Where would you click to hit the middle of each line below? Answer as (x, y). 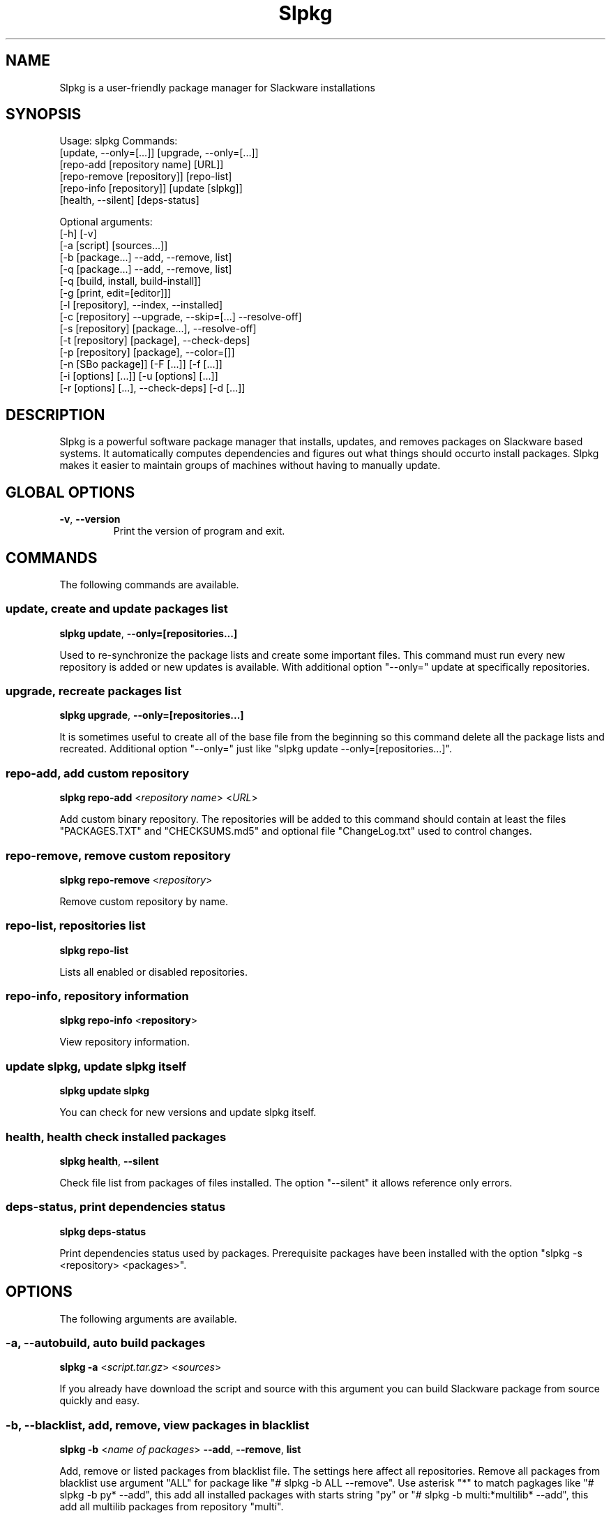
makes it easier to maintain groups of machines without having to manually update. (250, 466)
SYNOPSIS (44, 114)
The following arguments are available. (148, 1318)
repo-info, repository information (97, 996)
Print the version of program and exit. (199, 531)
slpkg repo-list (94, 950)
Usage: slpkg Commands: (119, 141)
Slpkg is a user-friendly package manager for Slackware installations (217, 87)
